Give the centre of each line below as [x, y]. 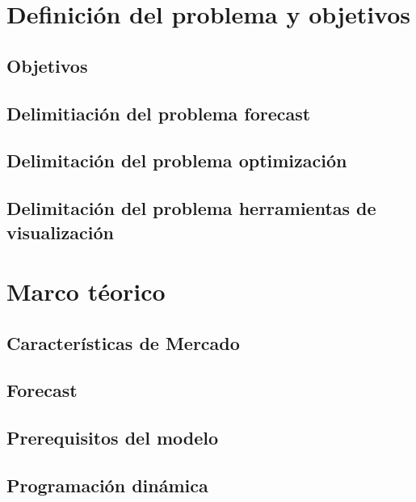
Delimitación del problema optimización [177, 160]
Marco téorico [86, 291]
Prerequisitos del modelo [113, 438]
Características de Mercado [123, 342]
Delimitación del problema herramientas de [191, 208]
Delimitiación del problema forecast [159, 113]
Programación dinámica [107, 485]
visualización [60, 232]
